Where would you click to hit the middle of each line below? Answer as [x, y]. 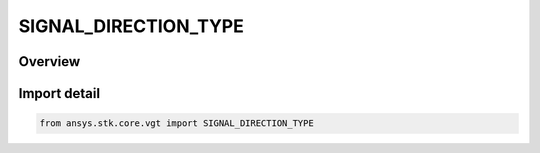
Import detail [59, 93]
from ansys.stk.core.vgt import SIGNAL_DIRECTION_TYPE [176, 123]
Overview [49, 61]
